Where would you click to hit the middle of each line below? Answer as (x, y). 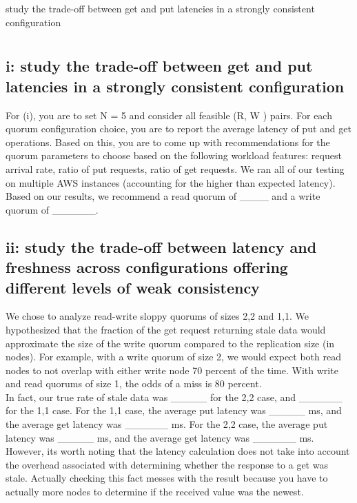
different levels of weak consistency (133, 287)
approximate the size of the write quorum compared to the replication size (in (170, 343)
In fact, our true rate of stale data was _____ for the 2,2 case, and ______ (174, 397)
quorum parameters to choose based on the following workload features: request (174, 155)
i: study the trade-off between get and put (159, 66)
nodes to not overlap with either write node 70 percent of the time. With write (172, 370)
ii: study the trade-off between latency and (161, 246)
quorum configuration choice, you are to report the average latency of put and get (178, 129)
